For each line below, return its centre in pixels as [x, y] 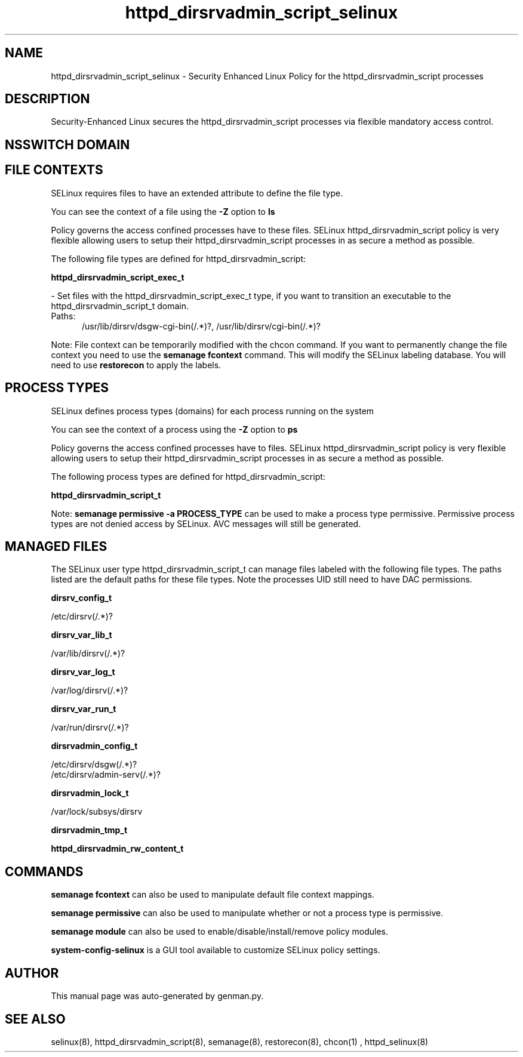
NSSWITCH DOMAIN [67, 144]
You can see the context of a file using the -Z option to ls [163, 211]
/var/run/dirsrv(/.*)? [90, 728]
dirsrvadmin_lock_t [90, 793]
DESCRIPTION [47, 99]
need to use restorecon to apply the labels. [136, 365]
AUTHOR [32, 973]
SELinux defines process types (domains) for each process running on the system [213, 411]
